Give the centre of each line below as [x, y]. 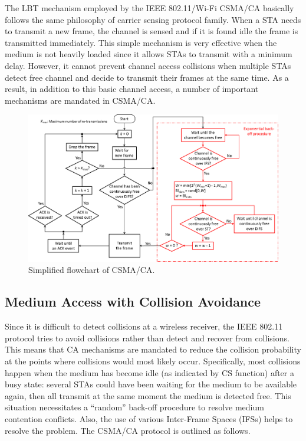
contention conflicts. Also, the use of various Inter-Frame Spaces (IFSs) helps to [149, 418]
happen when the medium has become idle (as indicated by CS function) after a [149, 372]
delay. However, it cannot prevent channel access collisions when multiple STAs [148, 65]
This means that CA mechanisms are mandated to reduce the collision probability [153, 349]
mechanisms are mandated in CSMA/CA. [80, 100]
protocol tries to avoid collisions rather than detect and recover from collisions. [147, 338]
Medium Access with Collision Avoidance [133, 302]
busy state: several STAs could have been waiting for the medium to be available [151, 384]
